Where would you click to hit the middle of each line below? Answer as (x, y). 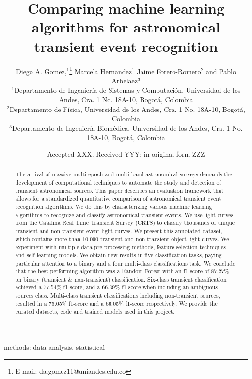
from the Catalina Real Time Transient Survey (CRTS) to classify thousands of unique (125, 223)
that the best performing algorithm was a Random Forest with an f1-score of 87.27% (122, 271)
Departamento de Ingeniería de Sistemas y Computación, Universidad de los (127, 90)
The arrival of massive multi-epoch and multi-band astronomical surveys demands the (124, 174)
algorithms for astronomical (126, 27)
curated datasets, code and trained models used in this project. (95, 311)
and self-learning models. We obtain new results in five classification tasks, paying (118, 255)
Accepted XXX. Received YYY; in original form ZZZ (126, 153)
